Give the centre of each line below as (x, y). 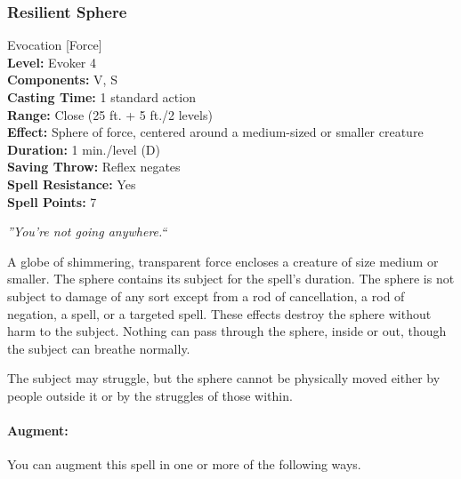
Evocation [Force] (55, 45)
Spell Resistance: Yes (72, 184)
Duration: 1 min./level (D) (84, 149)
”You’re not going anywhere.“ (87, 232)
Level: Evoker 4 (52, 62)
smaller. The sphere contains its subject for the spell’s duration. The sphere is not (231, 279)
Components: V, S (62, 80)
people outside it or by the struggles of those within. (150, 395)
